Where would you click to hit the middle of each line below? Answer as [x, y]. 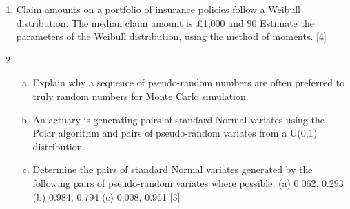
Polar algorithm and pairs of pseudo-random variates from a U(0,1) [175, 133]
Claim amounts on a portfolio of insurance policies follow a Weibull [158, 9]
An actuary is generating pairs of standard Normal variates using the [178, 119]
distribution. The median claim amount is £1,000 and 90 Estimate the [165, 22]
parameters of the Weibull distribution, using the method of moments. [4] [171, 36]
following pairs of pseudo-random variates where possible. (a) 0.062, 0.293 [188, 182]
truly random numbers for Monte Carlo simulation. [141, 96]
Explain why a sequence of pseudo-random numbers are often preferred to [189, 82]
